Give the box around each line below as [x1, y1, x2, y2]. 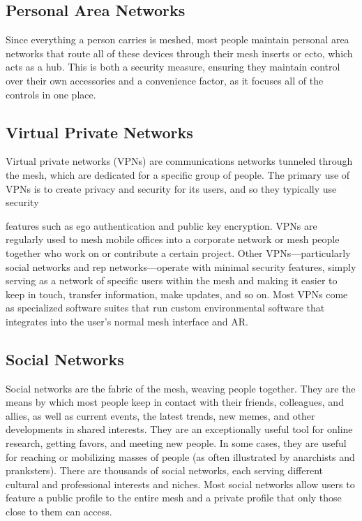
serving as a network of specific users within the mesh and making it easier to [6, 273, 338, 288]
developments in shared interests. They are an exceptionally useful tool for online [6, 422, 353, 436]
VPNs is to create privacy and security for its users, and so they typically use [6, 181, 337, 196]
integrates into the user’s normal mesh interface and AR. [6, 314, 248, 328]
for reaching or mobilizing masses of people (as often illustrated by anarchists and [6, 449, 355, 464]
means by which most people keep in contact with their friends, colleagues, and [6, 395, 344, 409]
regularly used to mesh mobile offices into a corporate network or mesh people [6, 232, 340, 247]
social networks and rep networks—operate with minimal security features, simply [6, 259, 356, 274]
